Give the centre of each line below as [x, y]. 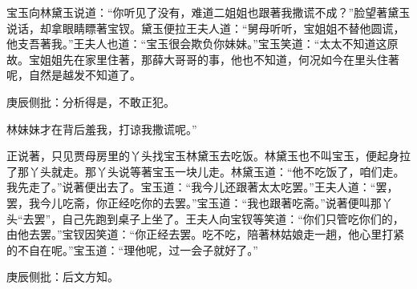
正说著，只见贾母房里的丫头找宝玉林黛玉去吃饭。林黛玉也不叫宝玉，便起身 [203, 156]
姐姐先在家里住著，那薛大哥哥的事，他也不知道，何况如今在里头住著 [219, 59]
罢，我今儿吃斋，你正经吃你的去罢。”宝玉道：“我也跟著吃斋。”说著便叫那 [194, 202]
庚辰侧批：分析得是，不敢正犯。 [91, 101]
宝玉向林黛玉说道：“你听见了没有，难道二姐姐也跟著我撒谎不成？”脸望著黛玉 [208, 12]
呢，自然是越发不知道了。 [74, 75]
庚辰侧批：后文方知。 [63, 277]
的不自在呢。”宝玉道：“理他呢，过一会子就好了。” [132, 249]
